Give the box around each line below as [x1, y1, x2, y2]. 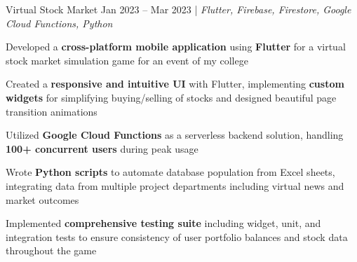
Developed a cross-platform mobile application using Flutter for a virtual [6, 39, 346, 54]
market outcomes [6, 192, 79, 207]
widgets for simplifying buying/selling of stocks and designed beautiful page [6, 90, 337, 104]
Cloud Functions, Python [6, 15, 113, 30]
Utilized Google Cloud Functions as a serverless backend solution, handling [6, 127, 344, 142]
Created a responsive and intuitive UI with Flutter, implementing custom [6, 76, 344, 91]
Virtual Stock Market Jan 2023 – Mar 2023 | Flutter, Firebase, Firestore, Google [6, 2, 351, 16]
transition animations [6, 104, 97, 118]
